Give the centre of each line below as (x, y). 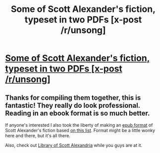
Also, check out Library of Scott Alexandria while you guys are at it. (74, 145)
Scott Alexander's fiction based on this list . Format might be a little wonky (80, 130)
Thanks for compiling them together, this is (73, 98)
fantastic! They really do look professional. (73, 105)
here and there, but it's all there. (38, 136)
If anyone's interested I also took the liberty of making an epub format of (79, 125)
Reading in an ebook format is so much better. (78, 113)
